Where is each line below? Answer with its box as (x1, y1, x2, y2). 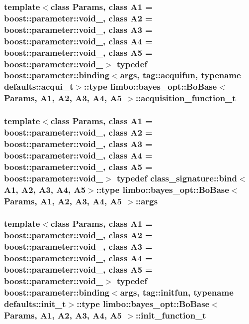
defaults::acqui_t (4, 80, 74, 93)
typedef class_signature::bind (117, 171, 238, 184)
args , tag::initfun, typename (120, 286, 234, 298)
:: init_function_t (135, 309, 206, 321)
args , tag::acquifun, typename (120, 69, 241, 81)
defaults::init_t (4, 297, 66, 310)
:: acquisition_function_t (135, 92, 236, 104)
